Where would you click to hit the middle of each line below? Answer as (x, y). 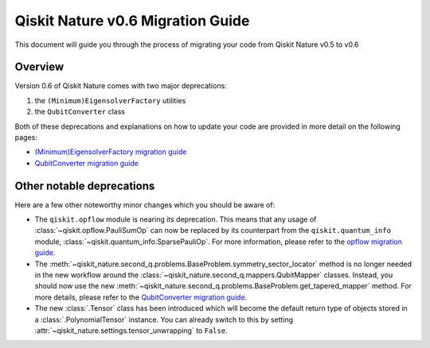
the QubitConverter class (80, 112)
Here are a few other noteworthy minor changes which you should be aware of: (145, 205)
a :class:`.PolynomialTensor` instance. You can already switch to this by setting (164, 319)
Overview (39, 67)
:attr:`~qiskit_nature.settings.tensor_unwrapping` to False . (131, 331)
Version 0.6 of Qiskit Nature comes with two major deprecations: (121, 86)
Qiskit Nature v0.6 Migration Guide (132, 21)
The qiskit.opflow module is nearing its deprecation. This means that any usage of (176, 219)
